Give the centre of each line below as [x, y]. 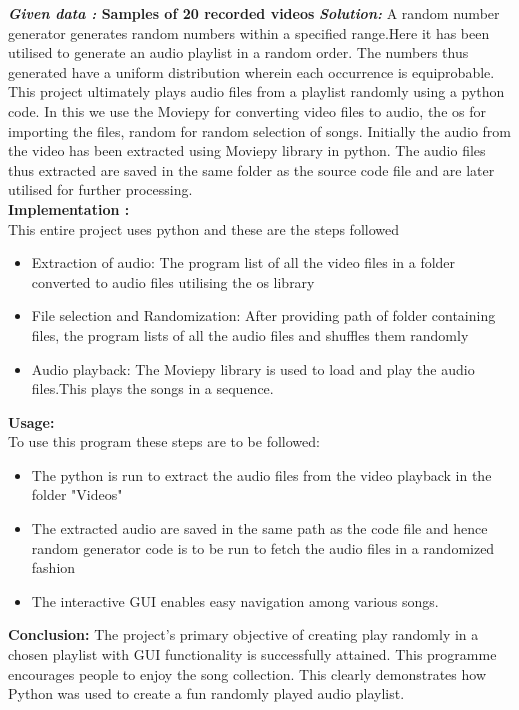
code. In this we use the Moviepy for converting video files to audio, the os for [247, 110]
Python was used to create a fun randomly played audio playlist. [206, 693]
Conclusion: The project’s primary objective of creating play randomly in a [243, 634]
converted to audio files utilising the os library [173, 281]
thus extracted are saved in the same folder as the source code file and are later [251, 169]
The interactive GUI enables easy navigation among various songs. [235, 600]
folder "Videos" [77, 494]
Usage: [31, 421]
